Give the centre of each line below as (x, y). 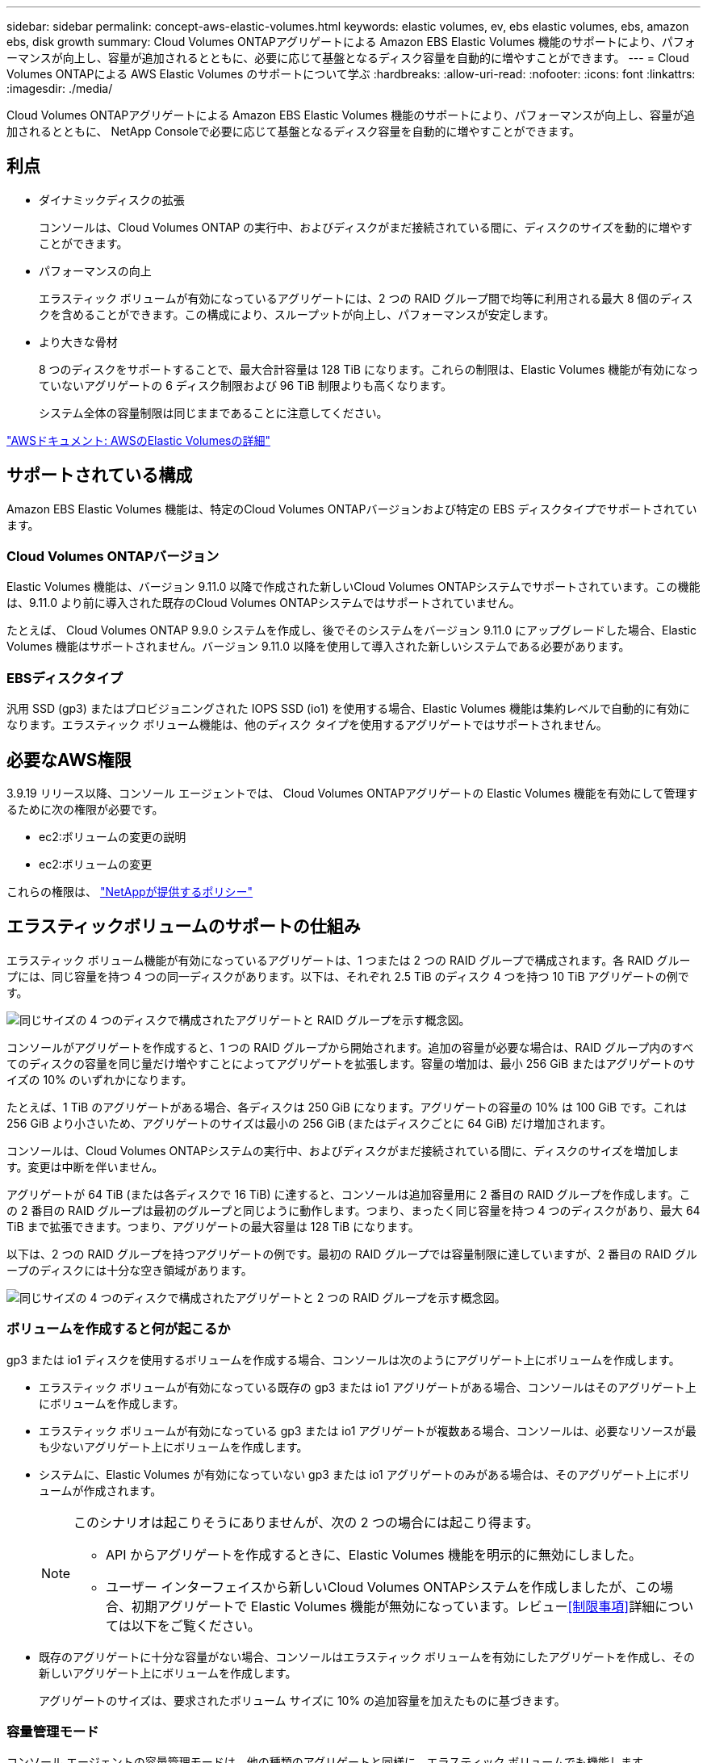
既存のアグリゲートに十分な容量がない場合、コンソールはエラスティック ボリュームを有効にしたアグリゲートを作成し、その (367, 1656)
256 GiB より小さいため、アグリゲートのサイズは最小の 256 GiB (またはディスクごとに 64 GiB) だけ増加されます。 (309, 1123)
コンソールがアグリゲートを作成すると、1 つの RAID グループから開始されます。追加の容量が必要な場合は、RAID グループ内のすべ (350, 1047)
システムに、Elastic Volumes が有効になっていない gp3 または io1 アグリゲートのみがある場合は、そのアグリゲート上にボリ (365, 1474)
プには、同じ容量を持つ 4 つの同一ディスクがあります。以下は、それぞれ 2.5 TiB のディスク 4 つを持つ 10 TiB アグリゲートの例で (348, 976)
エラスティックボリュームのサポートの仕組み (184, 927)
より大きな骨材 (78, 341)
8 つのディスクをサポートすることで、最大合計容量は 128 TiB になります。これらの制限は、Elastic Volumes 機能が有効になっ (369, 369)
